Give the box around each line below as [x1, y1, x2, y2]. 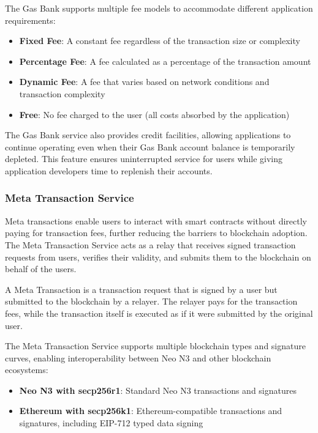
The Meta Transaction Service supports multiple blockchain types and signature [5, 339, 306, 352]
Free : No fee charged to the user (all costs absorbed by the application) [19, 108, 290, 120]
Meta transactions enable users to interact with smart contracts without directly [5, 214, 308, 227]
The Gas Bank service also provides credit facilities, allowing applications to [5, 128, 291, 141]
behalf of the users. [5, 262, 77, 275]
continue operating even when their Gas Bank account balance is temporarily [5, 140, 295, 153]
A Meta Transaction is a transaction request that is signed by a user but [5, 283, 278, 295]
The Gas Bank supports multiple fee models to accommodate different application [5, 2, 313, 14]
